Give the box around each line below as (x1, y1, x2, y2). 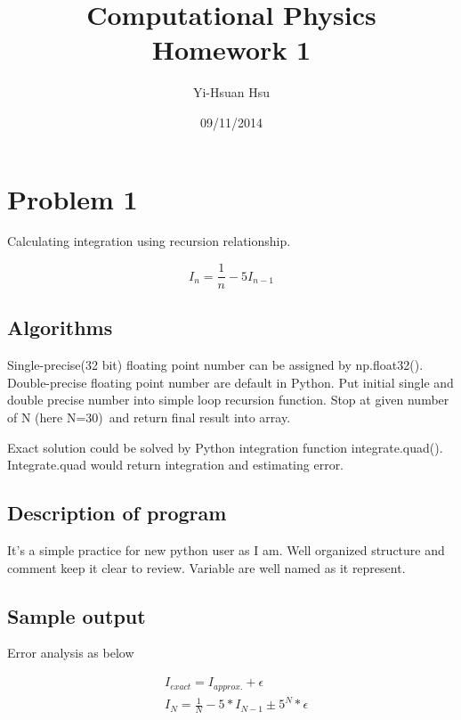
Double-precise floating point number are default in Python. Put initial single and (7, 372, 454, 391)
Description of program (7, 499, 227, 527)
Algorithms (7, 314, 113, 341)
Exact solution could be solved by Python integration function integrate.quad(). (7, 438, 443, 456)
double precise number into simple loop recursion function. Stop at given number (7, 390, 449, 409)
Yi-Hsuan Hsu (192, 83, 271, 102)
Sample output (7, 601, 146, 629)
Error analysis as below (7, 643, 134, 662)
